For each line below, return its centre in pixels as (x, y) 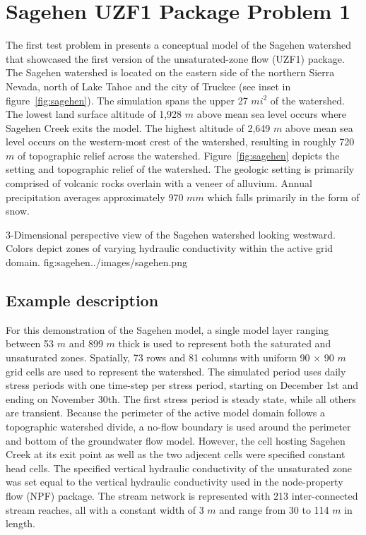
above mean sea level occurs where (272, 114)
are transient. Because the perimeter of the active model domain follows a (166, 413)
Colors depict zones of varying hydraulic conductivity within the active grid (170, 248)
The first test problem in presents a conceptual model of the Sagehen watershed (178, 45)
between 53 (30, 343)
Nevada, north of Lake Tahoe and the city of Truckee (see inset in (148, 86)
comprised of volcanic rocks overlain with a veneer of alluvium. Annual (159, 183)
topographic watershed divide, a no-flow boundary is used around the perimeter (178, 426)
